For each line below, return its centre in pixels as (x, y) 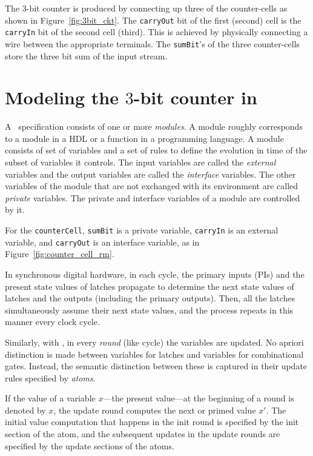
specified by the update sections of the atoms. (90, 445)
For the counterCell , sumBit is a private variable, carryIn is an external (142, 230)
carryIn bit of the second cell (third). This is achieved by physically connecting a (156, 32)
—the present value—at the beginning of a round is (199, 398)
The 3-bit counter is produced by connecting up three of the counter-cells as (146, 8)
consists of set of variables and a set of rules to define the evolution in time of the (156, 150)
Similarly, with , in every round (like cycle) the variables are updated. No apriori (154, 342)
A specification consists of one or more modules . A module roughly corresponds (154, 126)
